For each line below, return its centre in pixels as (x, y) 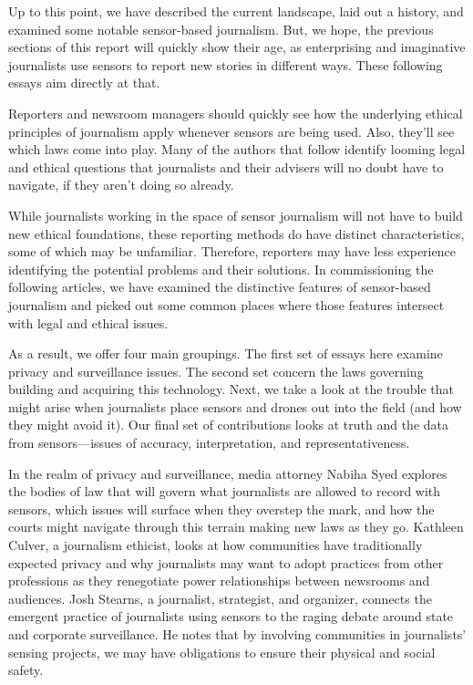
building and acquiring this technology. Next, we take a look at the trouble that (231, 389)
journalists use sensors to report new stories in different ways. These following (226, 64)
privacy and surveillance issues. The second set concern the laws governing (216, 371)
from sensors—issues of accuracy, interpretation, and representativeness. (209, 443)
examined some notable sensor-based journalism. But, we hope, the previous (221, 29)
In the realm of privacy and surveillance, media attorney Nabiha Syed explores (228, 473)
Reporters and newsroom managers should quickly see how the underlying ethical (236, 113)
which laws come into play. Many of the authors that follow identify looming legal (237, 149)
